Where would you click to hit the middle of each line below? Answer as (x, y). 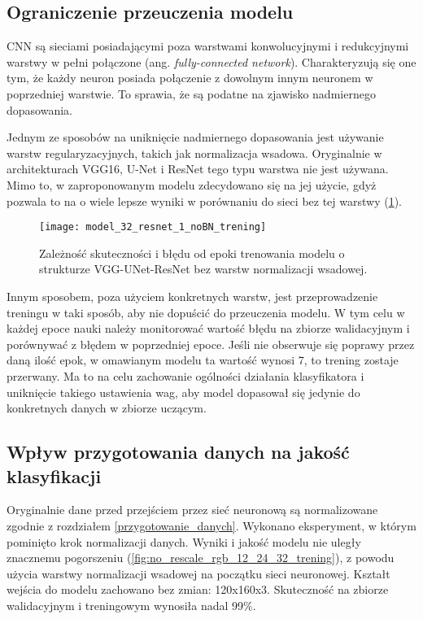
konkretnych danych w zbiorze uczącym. (107, 408)
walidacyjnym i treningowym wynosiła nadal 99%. (131, 605)
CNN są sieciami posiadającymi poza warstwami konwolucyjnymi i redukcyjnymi (208, 46)
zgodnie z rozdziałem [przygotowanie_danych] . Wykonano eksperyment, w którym (211, 525)
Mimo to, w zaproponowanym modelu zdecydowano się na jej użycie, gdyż (192, 184)
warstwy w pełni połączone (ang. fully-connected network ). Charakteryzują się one (211, 61)
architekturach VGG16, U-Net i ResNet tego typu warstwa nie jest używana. (198, 169)
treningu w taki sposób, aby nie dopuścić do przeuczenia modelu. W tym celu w (206, 312)
